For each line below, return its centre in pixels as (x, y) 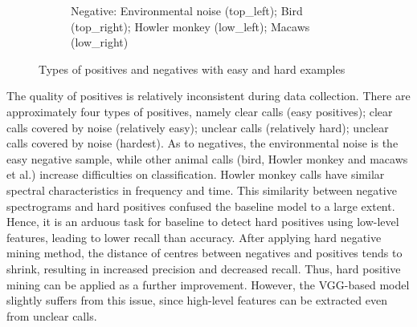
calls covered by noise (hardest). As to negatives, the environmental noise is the (202, 143)
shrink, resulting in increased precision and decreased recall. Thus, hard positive (204, 268)
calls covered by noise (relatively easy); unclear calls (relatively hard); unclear (198, 127)
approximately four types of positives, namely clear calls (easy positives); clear (200, 111)
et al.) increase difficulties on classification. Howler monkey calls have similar (196, 174)
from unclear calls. (52, 315)
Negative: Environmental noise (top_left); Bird (187, 10)
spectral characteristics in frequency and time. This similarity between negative (202, 190)
